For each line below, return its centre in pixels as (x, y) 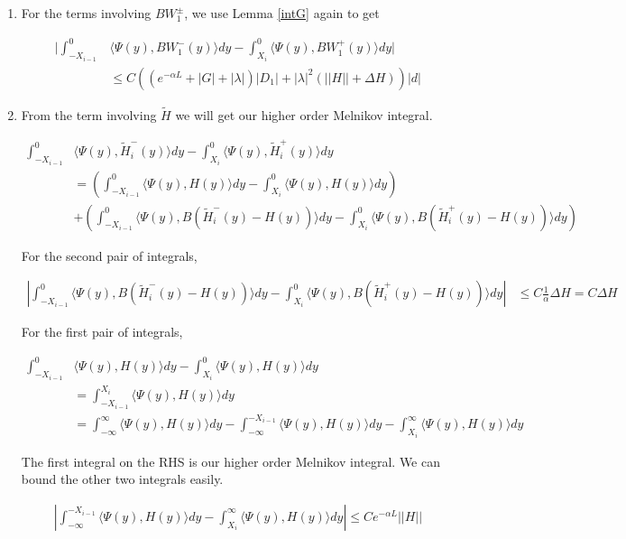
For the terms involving (86, 13)
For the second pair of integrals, (109, 255)
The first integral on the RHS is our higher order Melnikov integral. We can (230, 461)
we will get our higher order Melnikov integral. (304, 114)
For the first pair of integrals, (102, 332)
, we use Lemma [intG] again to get (282, 13)
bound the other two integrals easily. (122, 479)
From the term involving (89, 114)
